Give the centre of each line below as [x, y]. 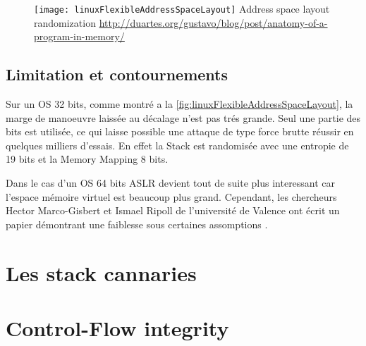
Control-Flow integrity [117, 327]
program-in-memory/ [79, 36]
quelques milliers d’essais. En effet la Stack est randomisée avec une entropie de [177, 145]
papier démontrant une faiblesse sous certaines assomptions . [137, 224]
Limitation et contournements [117, 74]
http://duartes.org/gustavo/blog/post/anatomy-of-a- [213, 22]
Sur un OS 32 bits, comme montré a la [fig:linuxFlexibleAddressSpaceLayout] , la [179, 104]
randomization [65, 22]
